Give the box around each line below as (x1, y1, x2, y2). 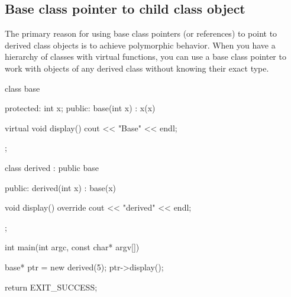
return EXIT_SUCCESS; (5, 280, 98, 293)
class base (5, 82, 40, 94)
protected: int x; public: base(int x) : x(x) (5, 102, 156, 114)
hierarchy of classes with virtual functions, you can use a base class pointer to (5, 50, 286, 63)
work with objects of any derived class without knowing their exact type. (5, 62, 269, 74)
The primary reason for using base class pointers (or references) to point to (5, 27, 277, 40)
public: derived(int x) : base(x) (5, 181, 116, 193)
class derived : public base (5, 161, 99, 173)
